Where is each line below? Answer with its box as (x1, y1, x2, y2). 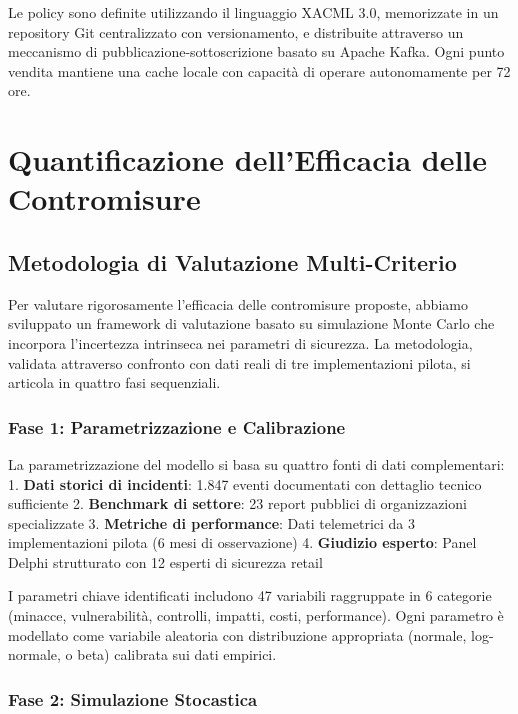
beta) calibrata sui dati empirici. (77, 644, 277, 665)
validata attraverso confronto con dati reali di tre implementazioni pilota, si (8, 352, 471, 373)
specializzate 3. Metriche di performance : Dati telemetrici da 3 (8, 512, 415, 533)
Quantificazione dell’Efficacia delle (8, 139, 488, 180)
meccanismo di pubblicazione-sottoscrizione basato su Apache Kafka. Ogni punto (8, 41, 505, 62)
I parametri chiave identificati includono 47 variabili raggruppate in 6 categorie (8, 585, 492, 606)
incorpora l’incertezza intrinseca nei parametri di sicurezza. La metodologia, (8, 332, 473, 353)
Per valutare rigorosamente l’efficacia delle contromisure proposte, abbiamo (8, 293, 468, 314)
